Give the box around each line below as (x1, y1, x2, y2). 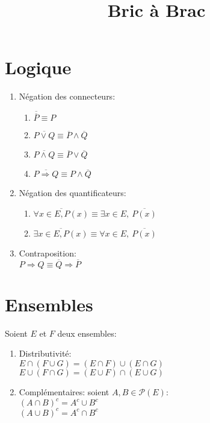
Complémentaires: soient (19, 386, 110, 398)
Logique (5, 55, 72, 80)
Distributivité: (19, 347, 72, 360)
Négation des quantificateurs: (19, 186, 126, 199)
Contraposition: (19, 246, 76, 259)
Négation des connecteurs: (19, 90, 116, 103)
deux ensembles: (57, 326, 117, 339)
